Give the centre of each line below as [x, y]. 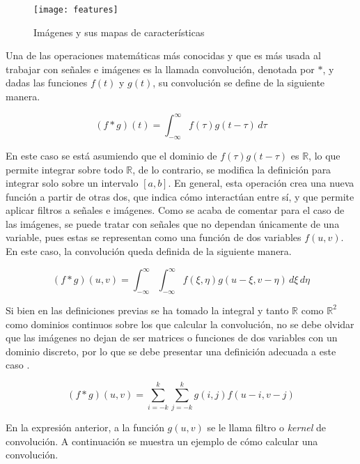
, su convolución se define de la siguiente [239, 83]
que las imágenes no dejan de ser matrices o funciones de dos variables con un [172, 338]
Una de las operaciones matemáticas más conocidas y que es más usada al [163, 55]
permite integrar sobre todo [64, 169]
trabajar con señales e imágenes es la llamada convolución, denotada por [160, 69]
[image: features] [76, 10]
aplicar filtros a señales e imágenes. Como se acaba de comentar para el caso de [175, 210]
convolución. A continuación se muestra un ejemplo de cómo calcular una [162, 441]
